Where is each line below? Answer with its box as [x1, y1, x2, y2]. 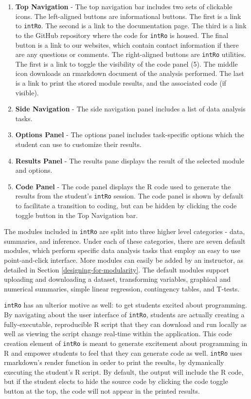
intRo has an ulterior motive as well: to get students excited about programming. [4, 300, 247, 310]
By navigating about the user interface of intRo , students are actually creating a [4, 309, 245, 319]
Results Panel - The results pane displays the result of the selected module [15, 155, 245, 165]
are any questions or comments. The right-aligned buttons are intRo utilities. [15, 49, 246, 59]
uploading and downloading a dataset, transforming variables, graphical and [4, 274, 231, 284]
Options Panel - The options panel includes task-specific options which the [15, 129, 244, 140]
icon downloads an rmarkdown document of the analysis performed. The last [15, 68, 244, 78]
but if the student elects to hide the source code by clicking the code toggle [4, 376, 228, 386]
